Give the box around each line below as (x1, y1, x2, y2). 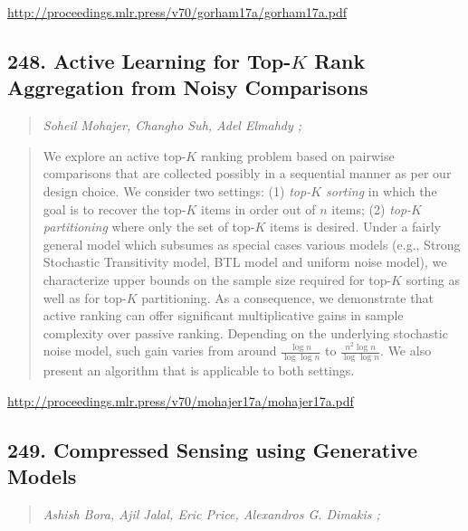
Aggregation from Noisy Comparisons (7, 73, 368, 101)
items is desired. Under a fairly (270, 217, 441, 236)
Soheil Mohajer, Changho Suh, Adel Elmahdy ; (43, 116, 302, 135)
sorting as (406, 270, 460, 289)
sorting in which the (326, 181, 437, 200)
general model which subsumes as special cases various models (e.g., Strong (43, 234, 461, 253)
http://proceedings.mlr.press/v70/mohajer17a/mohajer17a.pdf (7, 391, 354, 410)
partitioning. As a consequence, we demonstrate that (141, 288, 434, 307)
